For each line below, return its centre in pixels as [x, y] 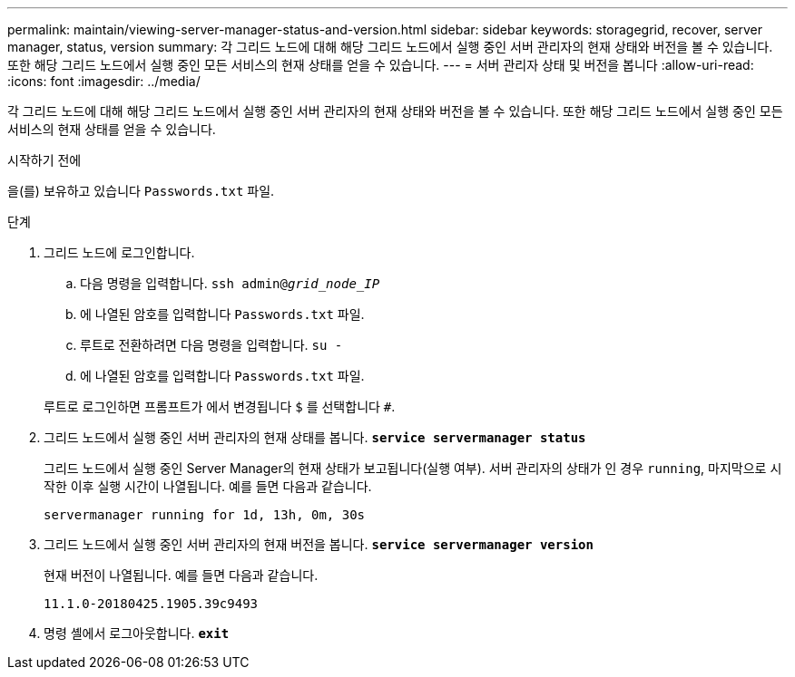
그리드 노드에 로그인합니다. [119, 252]
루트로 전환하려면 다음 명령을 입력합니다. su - [211, 345]
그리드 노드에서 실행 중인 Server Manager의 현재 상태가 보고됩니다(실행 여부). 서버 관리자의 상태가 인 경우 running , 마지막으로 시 [413, 468]
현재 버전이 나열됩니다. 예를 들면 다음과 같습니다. [181, 575]
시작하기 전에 [44, 160]
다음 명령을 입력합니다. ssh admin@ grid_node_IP [230, 283]
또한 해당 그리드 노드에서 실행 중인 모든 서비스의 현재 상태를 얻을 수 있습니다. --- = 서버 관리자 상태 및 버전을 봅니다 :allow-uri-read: [381, 65]
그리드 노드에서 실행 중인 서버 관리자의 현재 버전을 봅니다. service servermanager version [319, 544]
